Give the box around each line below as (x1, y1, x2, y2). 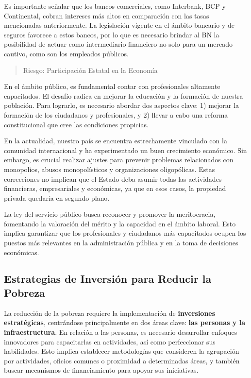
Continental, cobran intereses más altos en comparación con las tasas (4, 10, 209, 20)
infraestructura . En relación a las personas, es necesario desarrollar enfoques (4, 327, 237, 337)
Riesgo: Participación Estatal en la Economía (23, 65, 158, 75)
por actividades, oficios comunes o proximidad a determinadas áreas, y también (4, 355, 240, 365)
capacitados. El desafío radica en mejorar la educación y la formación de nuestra (4, 90, 243, 101)
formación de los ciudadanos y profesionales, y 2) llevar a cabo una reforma (4, 109, 228, 120)
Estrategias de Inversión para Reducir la (4, 271, 212, 286)
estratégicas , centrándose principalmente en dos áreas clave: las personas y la (4, 317, 246, 327)
